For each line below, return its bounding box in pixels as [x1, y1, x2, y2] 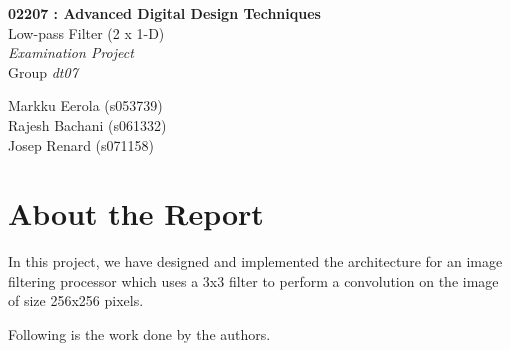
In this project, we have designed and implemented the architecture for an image [8, 251, 503, 272]
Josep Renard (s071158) [8, 134, 155, 155]
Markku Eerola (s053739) [8, 95, 163, 116]
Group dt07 [8, 61, 78, 82]
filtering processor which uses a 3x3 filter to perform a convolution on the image [8, 270, 499, 291]
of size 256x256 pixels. [8, 290, 144, 311]
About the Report [8, 193, 264, 234]
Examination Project [8, 42, 134, 63]
